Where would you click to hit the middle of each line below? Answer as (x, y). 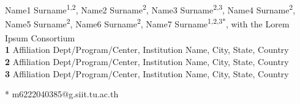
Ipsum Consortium (40, 37)
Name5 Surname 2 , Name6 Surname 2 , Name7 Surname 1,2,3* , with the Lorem (147, 23)
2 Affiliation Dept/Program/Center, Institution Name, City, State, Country (147, 61)
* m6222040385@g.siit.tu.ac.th (62, 94)
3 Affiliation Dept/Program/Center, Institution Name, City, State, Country (147, 73)
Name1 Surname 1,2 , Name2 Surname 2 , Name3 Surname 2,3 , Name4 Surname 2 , (150, 9)
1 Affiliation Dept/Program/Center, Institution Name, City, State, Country (147, 50)
